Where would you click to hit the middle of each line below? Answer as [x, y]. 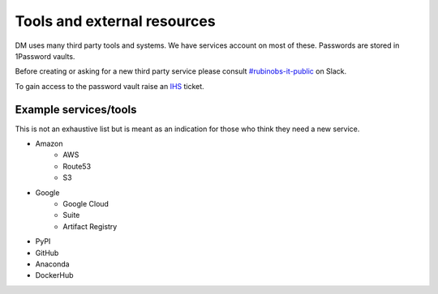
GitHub [47, 253]
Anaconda [52, 264]
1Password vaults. [45, 56]
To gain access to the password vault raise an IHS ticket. [109, 86]
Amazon [49, 144]
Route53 [77, 166]
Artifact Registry [90, 226]
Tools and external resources [115, 21]
